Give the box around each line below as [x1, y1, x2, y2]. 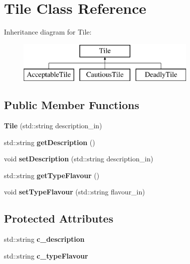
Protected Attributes [4, 211, 114, 226]
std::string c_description [4, 234, 85, 244]
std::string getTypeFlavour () [4, 170, 100, 180]
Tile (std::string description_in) [4, 120, 102, 131]
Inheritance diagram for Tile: [4, 27, 92, 37]
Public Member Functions [4, 97, 139, 113]
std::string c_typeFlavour [4, 250, 88, 261]
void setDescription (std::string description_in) [4, 153, 153, 164]
